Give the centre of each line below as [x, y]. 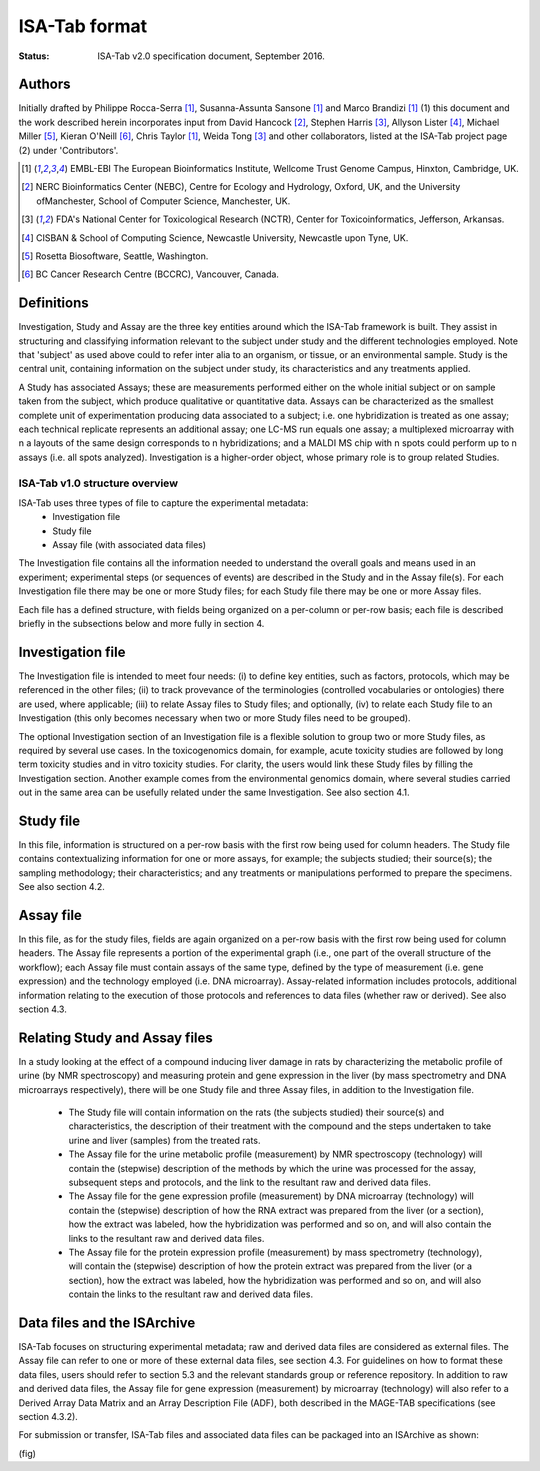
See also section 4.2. [61, 887]
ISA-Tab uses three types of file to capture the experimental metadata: [163, 502]
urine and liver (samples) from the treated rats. [164, 1140]
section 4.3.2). [48, 1417]
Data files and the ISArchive [107, 1322]
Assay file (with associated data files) [129, 545]
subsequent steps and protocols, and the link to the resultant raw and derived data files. [250, 1182]
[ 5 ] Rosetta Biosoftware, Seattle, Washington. [115, 256]
